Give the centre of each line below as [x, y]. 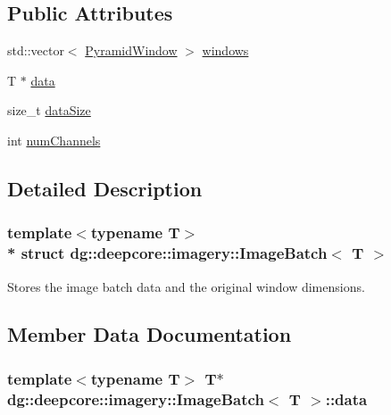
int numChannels [54, 140]
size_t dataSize [49, 110]
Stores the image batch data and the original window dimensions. [186, 286]
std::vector [36, 50]
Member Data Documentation [150, 334]
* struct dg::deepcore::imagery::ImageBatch [167, 253]
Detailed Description [105, 188]
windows [225, 50]
